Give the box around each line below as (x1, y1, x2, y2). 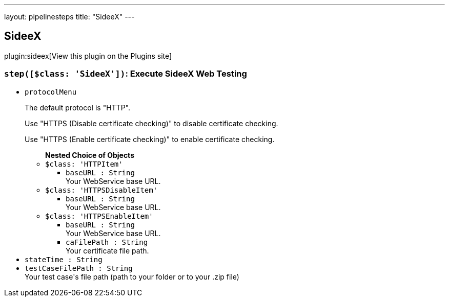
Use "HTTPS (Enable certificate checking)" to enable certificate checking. (25, 134, 275, 144)
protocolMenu (25, 87, 77, 96)
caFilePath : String (66, 238, 148, 246)
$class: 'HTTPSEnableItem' (45, 212, 153, 220)
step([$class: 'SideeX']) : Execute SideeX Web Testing (4, 68, 247, 79)
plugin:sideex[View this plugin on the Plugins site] (4, 51, 172, 60)
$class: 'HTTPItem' (45, 159, 123, 168)
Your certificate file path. (66, 246, 149, 255)
